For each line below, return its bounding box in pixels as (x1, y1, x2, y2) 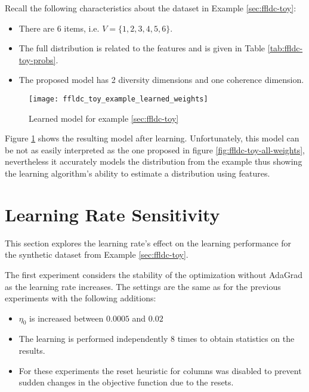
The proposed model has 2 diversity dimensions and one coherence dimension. (18, 73, 304, 86)
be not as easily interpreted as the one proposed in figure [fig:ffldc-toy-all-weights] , (5, 143, 305, 156)
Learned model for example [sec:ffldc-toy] (29, 112, 179, 124)
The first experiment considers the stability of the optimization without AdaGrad (5, 268, 303, 280)
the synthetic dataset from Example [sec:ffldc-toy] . (5, 248, 189, 261)
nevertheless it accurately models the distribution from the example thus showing (5, 155, 302, 168)
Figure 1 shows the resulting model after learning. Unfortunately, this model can (5, 132, 299, 144)
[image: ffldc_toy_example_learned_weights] (29, 94, 208, 103)
